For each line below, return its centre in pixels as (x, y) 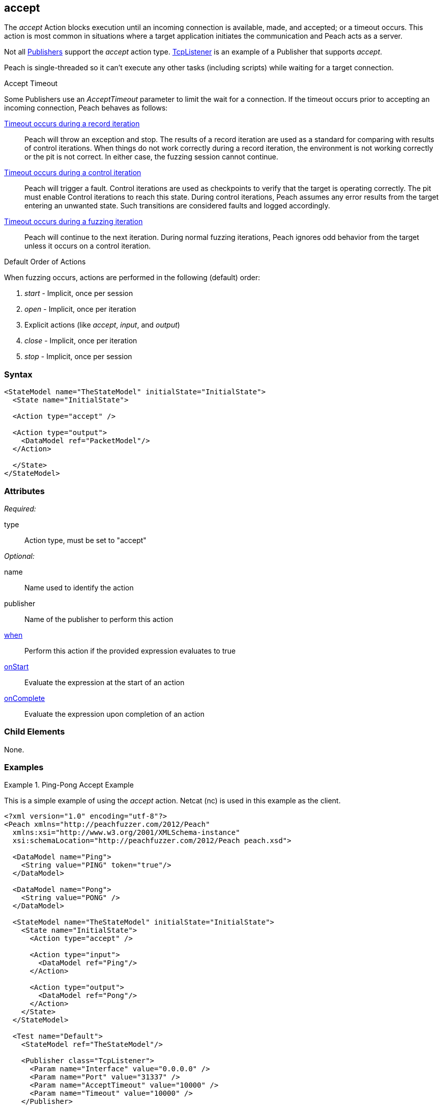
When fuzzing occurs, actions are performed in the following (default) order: (132, 278)
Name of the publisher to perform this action (99, 619)
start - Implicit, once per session (79, 293)
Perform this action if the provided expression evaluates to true (130, 651)
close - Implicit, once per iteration (81, 341)
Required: (20, 508)
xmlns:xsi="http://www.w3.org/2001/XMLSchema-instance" (126, 833)
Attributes (24, 491)
